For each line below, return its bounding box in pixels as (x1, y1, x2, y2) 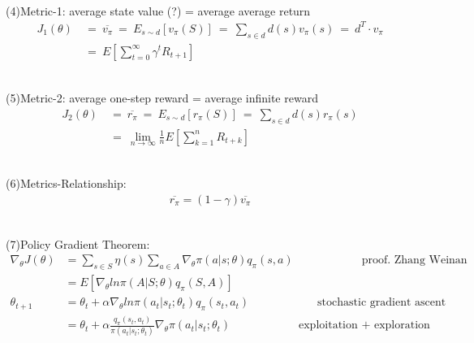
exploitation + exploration (299, 319, 430, 332)
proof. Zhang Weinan (361, 254, 468, 267)
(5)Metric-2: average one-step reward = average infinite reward (6, 89, 318, 106)
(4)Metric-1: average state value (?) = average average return (6, 2, 311, 19)
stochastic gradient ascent (317, 297, 446, 309)
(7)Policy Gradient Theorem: (6, 235, 150, 252)
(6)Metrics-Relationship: (6, 175, 127, 192)
